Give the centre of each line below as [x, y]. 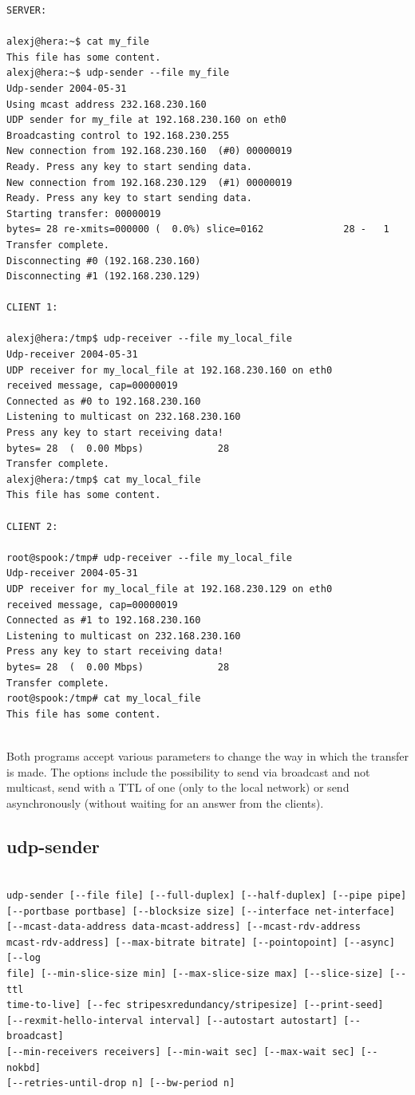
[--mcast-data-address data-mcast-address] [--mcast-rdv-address [184, 927]
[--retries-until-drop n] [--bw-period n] [121, 1083]
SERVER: [27, 10]
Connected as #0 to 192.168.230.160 [104, 401]
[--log [24, 958]
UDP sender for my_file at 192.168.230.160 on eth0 [146, 120]
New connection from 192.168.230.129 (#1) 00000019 [149, 182]
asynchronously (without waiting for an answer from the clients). [165, 802]
